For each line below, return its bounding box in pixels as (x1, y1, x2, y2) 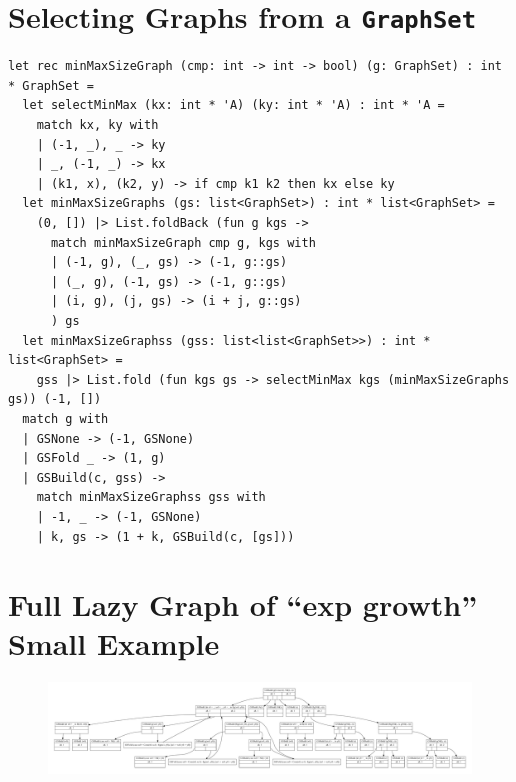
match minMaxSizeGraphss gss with (36, 490, 266, 505)
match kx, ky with (36, 118, 159, 133)
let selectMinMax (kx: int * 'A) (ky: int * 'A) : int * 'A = (22, 98, 445, 113)
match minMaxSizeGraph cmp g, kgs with (50, 235, 316, 250)
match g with (22, 411, 109, 426)
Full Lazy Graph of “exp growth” (8, 584, 478, 625)
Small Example (8, 623, 220, 664)
